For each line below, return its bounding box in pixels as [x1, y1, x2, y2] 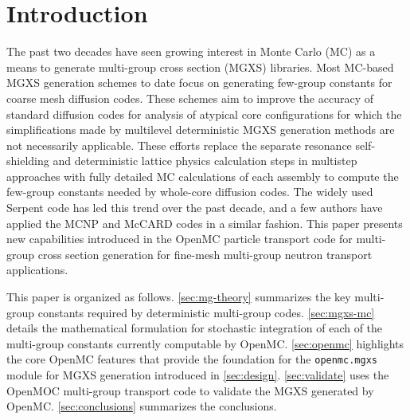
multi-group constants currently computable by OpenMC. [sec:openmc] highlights [6, 335, 404, 351]
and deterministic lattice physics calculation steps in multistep [53, 152, 357, 169]
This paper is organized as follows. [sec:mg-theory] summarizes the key [6, 289, 351, 305]
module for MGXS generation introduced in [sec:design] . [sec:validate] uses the [6, 367, 389, 383]
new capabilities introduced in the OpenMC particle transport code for [6, 230, 353, 247]
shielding [6, 152, 49, 169]
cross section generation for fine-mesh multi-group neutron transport [37, 245, 373, 262]
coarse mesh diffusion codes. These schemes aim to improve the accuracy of [6, 89, 373, 106]
